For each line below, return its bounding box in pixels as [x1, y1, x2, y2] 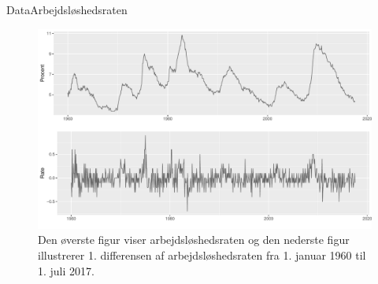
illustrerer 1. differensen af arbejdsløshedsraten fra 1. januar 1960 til [38, 247, 366, 264]
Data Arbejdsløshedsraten [6, 2, 128, 17]
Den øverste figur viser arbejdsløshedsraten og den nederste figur [38, 231, 350, 248]
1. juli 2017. [38, 262, 94, 278]
